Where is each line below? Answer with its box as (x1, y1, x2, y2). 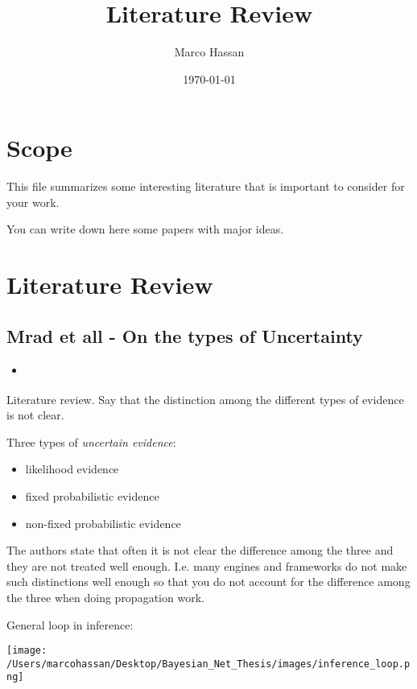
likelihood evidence (25, 460, 119, 477)
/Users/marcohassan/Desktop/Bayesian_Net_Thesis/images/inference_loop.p (6, 658, 411, 670)
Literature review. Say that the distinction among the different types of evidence (6, 390, 404, 407)
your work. (6, 193, 60, 210)
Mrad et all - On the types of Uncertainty (6, 323, 363, 348)
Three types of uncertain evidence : (6, 433, 176, 450)
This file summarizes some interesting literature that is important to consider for (6, 178, 405, 195)
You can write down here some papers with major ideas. (6, 221, 284, 237)
